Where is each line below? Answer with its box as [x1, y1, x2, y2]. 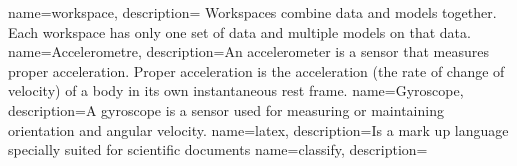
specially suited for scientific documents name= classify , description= [8, 139, 428, 160]
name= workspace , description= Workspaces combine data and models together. [8, 2, 497, 22]
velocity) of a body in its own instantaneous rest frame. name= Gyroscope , [8, 80, 464, 101]
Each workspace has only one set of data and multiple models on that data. [8, 21, 471, 42]
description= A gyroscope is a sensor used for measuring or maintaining [8, 99, 444, 120]
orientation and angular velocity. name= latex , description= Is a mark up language [8, 119, 509, 140]
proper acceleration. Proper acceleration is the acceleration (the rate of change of [8, 60, 505, 81]
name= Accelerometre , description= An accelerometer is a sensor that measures [8, 41, 489, 62]
